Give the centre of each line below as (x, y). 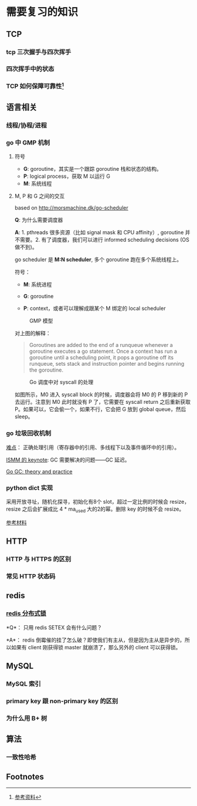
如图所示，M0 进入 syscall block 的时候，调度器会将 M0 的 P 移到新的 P (101, 394)
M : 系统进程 (38, 285)
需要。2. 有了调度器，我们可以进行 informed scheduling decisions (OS (104, 240)
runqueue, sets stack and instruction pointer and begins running (107, 364)
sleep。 (24, 417)
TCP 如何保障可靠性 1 (35, 86)
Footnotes (25, 776)
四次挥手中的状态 (30, 69)
